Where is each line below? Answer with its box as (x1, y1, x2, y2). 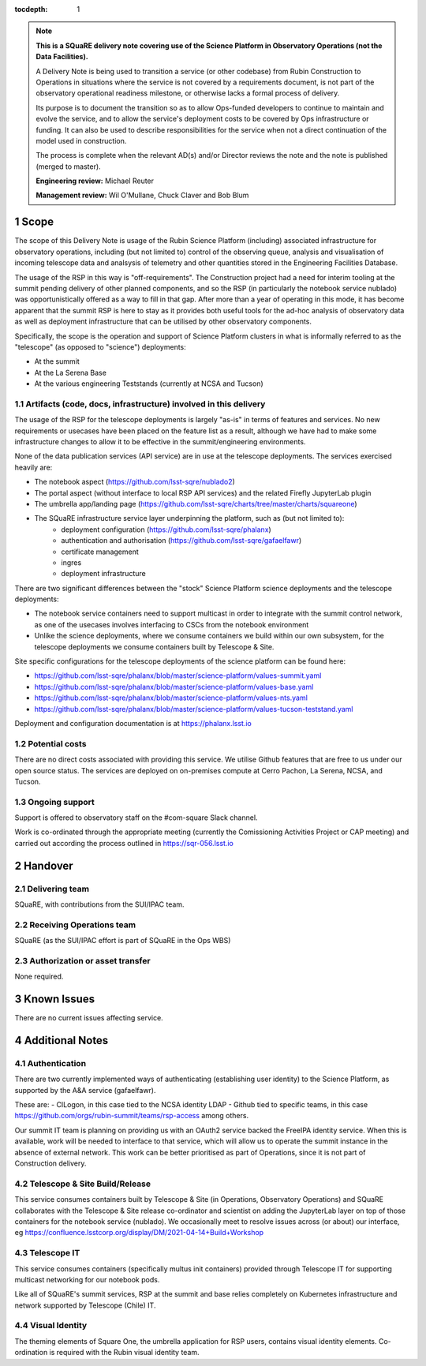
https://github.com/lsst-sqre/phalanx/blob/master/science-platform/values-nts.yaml (34, 693, 308, 702)
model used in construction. (35, 136, 127, 145)
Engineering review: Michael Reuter (35, 176, 154, 185)
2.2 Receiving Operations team (14, 919, 136, 930)
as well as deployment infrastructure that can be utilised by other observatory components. (14, 316, 312, 327)
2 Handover (14, 859, 74, 872)
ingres (61, 557, 82, 567)
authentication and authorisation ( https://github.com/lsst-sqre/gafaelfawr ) (61, 536, 302, 545)
